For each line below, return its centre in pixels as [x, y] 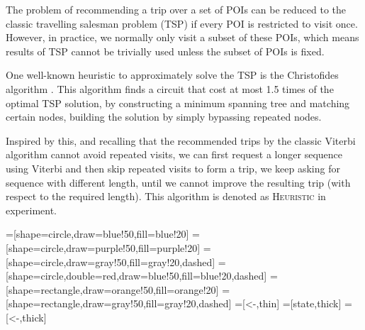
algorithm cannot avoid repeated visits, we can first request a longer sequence [174, 154]
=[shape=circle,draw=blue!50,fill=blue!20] [97, 234]
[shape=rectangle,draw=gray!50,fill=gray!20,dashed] [119, 303]
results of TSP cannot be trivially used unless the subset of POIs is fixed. [165, 51]
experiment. [31, 210]
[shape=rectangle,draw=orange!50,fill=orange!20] [112, 289]
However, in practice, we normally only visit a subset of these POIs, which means [182, 37]
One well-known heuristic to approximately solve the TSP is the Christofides [172, 75]
